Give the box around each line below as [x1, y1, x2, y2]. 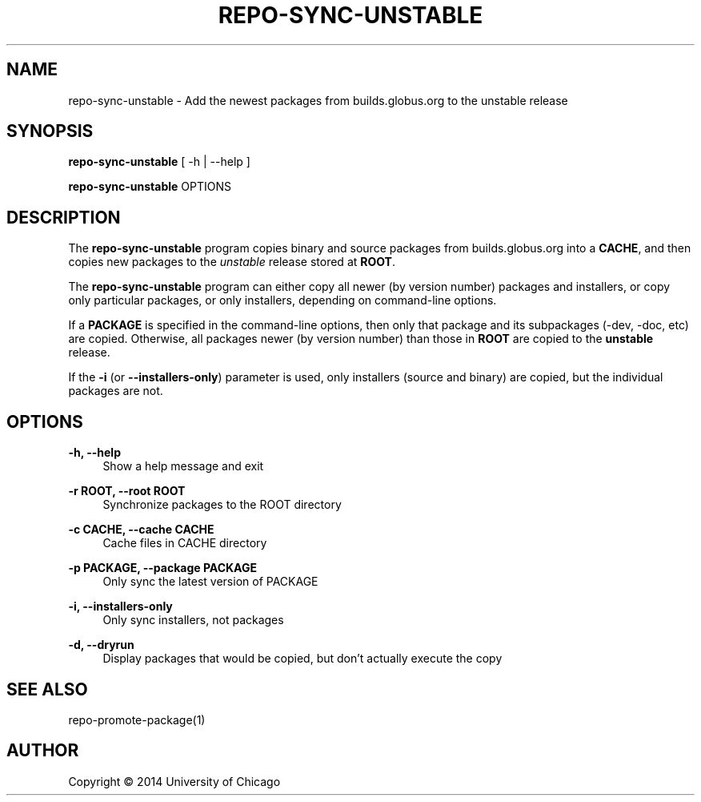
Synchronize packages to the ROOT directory [102, 498, 342, 512]
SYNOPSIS [6, 121, 94, 142]
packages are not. [68, 384, 163, 398]
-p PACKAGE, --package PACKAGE [68, 561, 257, 575]
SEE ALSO [6, 679, 88, 699]
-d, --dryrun [68, 638, 134, 652]
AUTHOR [6, 740, 79, 761]
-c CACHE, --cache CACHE [68, 522, 214, 537]
